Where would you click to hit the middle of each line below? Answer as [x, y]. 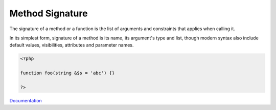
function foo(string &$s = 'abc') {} [67, 73]
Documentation [26, 100]
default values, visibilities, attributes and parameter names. [72, 45]
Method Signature [49, 13]
